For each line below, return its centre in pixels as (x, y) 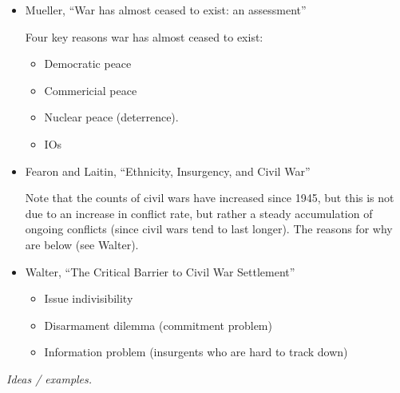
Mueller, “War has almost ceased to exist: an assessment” (166, 10)
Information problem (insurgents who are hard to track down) (196, 352)
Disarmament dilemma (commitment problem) (158, 325)
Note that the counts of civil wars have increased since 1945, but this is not (210, 198)
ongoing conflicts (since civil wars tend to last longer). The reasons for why (209, 229)
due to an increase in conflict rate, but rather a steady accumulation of (199, 213)
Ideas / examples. (50, 378)
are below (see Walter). (82, 244)
